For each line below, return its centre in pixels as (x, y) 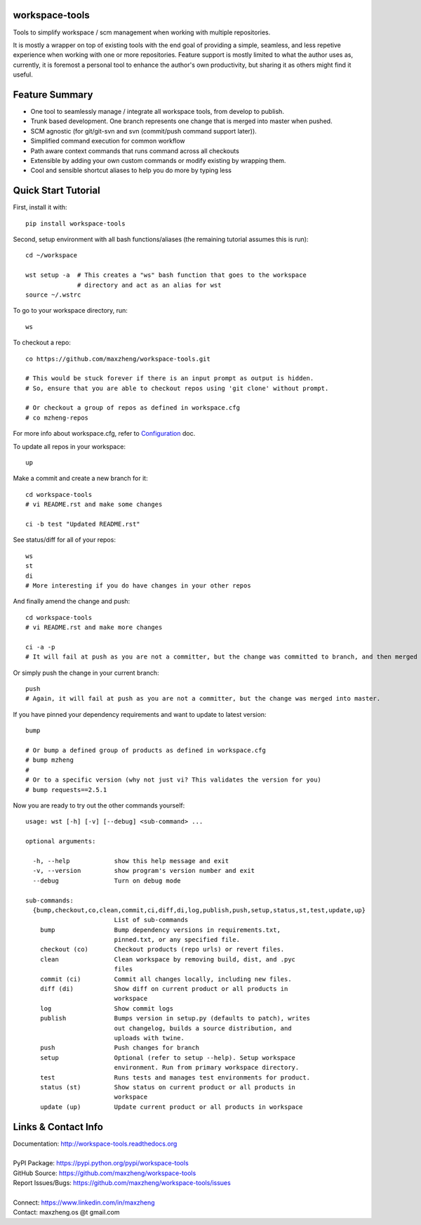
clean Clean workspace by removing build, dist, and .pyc (168, 959)
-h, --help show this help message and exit (131, 861)
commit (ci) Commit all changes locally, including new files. (166, 979)
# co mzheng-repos (57, 417)
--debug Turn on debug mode (107, 881)
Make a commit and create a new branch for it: (80, 479)
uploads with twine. (149, 1038)
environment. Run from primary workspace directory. (207, 1068)
